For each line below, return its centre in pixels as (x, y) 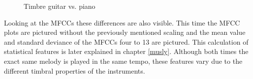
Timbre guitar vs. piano (60, 6)
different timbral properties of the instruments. (75, 70)
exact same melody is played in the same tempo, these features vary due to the (123, 61)
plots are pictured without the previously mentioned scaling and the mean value (125, 32)
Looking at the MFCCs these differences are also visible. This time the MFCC (122, 22)
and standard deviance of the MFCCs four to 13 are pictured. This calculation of (126, 41)
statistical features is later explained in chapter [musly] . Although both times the (126, 51)
